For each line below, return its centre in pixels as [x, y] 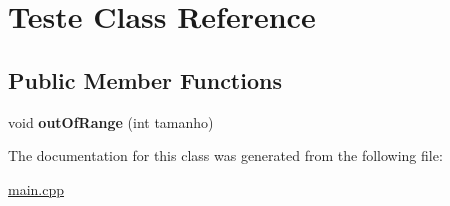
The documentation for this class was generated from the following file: [225, 155]
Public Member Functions [145, 79]
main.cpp [36, 188]
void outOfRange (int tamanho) [111, 121]
